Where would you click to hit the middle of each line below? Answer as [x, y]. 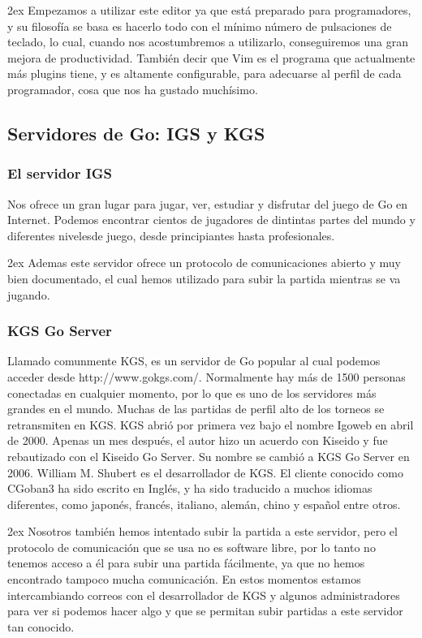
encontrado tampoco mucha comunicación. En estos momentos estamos [184, 579]
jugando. [29, 294]
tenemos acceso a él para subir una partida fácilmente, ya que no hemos [186, 563]
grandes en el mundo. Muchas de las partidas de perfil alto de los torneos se [196, 409]
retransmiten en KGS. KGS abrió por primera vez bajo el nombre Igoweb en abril [211, 424]
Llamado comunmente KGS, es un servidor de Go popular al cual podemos [194, 361]
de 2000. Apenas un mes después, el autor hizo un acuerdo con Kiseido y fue [198, 440]
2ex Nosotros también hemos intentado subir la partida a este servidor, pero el [202, 531]
